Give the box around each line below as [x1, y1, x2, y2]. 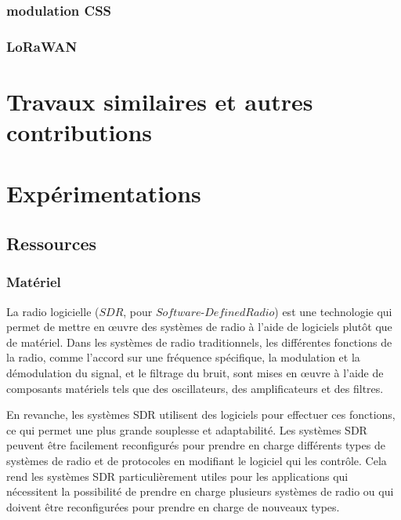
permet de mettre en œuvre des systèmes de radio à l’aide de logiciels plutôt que [6, 318, 392, 335]
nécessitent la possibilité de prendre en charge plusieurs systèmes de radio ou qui [6, 483, 394, 500]
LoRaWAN [6, 36, 78, 56]
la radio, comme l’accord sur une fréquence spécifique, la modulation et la [6, 349, 360, 365]
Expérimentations [6, 177, 201, 209]
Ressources [6, 231, 97, 256]
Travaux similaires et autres [6, 85, 313, 117]
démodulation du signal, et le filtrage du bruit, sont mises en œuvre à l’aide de [6, 365, 384, 380]
